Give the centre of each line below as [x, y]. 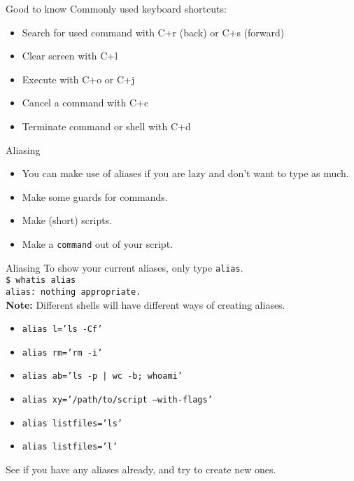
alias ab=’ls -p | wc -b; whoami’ [102, 376]
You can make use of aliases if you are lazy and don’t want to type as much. [185, 173]
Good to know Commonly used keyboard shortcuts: [116, 8]
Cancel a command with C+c [85, 103]
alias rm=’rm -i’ [62, 353]
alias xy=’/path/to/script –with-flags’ [117, 400]
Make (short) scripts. [67, 220]
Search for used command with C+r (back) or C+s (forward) [153, 32]
